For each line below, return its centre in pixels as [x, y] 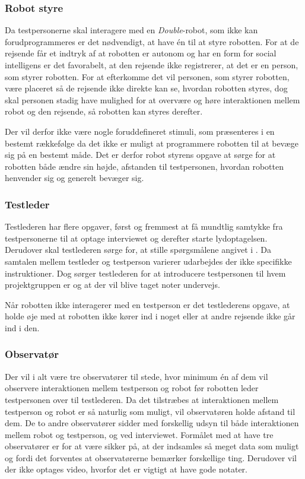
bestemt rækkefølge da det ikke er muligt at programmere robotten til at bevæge [152, 143]
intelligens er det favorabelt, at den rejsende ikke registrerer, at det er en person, [152, 65]
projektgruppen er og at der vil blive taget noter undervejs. [112, 285]
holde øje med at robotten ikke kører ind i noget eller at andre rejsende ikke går [150, 316]
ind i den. [22, 327]
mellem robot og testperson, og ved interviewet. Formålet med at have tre [139, 434]
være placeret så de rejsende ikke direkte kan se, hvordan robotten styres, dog [146, 88]
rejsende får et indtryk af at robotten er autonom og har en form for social [141, 53]
